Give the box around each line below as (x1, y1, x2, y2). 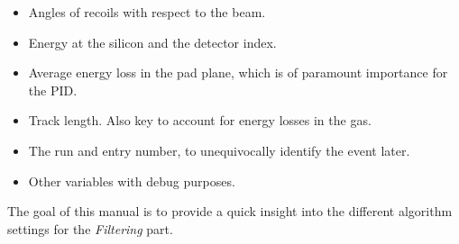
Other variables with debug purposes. (28, 171, 235, 190)
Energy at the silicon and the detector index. (28, 32, 277, 51)
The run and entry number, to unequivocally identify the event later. (28, 140, 410, 159)
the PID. (28, 80, 78, 99)
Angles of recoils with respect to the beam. (28, 3, 266, 21)
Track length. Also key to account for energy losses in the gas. (28, 111, 372, 130)
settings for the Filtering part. (7, 219, 173, 238)
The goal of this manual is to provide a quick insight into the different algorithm (7, 202, 453, 221)
